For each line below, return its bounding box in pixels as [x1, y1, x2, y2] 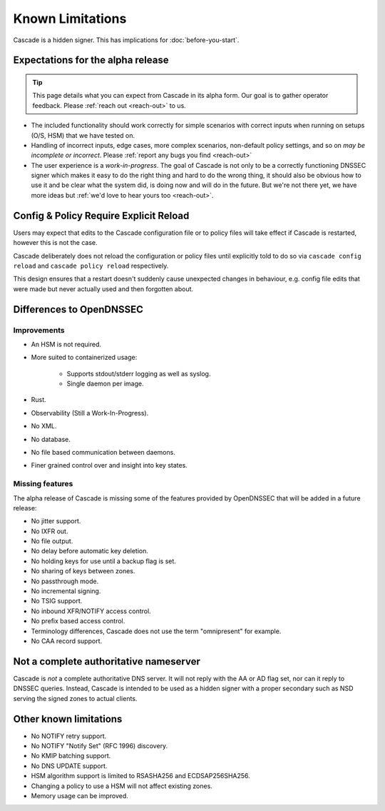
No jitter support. [31, 517, 81, 525]
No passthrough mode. [31, 577, 99, 585]
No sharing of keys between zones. [31, 567, 135, 575]
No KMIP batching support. [31, 752, 111, 760]
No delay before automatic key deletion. [31, 547, 149, 555]
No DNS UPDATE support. [31, 761, 108, 770]
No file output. [31, 537, 73, 545]
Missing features [13, 479, 73, 489]
